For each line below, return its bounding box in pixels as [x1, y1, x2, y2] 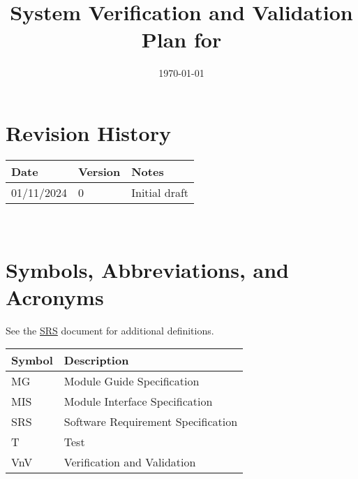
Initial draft [131, 184, 189, 200]
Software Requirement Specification [64, 413, 238, 430]
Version [78, 163, 121, 179]
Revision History [6, 118, 171, 147]
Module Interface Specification [64, 393, 213, 410]
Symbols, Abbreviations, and [6, 255, 289, 283]
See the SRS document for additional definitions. [6, 323, 214, 337]
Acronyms [6, 282, 104, 311]
